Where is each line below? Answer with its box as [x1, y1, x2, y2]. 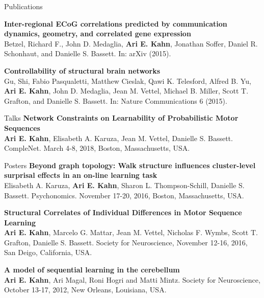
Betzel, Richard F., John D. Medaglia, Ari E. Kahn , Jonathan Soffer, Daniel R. [4, 38, 258, 49]
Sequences [4, 122, 40, 133]
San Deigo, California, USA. [4, 247, 92, 258]
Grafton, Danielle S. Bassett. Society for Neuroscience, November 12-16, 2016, [4, 237, 248, 247]
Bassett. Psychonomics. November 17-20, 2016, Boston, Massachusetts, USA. [4, 190, 244, 200]
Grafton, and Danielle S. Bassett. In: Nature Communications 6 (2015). [4, 95, 227, 106]
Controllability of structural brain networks [4, 65, 161, 76]
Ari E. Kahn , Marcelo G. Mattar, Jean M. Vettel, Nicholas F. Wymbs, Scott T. [4, 227, 258, 238]
